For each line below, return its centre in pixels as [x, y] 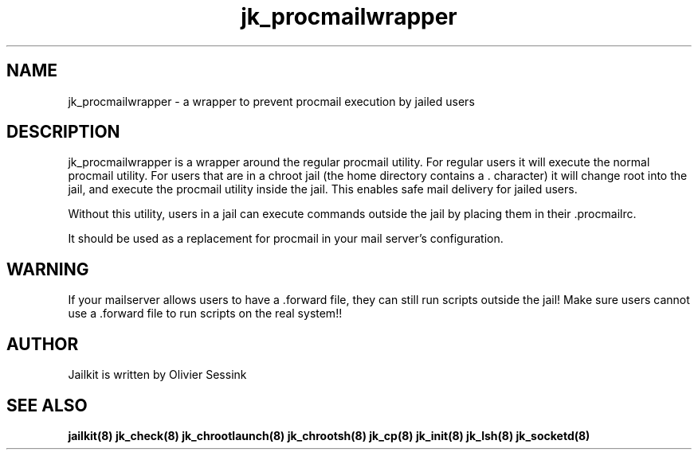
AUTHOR [43, 344]
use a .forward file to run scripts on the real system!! [205, 314]
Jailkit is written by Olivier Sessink [157, 375]
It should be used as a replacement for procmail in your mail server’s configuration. [286, 239]
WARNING [48, 269]
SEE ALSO [47, 405]
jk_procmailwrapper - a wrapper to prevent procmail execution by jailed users [271, 101]
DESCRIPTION [63, 132]
